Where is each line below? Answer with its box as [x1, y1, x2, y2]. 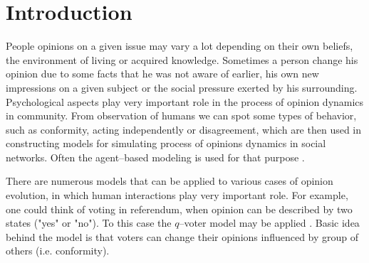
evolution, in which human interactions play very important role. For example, [6, 188, 348, 203]
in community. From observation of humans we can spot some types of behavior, [6, 108, 357, 123]
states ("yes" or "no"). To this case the [6, 215, 172, 230]
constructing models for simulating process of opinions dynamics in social [6, 136, 326, 151]
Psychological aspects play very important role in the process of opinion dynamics [6, 94, 364, 109]
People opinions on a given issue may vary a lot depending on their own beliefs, [6, 38, 353, 53]
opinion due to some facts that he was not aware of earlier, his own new [6, 66, 319, 81]
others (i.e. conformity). [6, 243, 110, 258]
